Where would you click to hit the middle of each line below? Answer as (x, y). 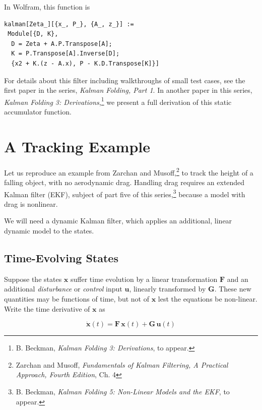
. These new (233, 289)
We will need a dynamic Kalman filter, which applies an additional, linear (118, 221)
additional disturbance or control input (63, 289)
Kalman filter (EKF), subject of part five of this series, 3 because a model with (125, 193)
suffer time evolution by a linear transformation (144, 279)
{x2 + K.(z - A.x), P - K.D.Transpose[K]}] (85, 63)
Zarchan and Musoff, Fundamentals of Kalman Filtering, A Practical (122, 364)
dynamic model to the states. (49, 230)
